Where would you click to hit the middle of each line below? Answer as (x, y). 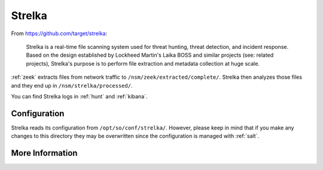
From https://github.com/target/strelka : (59, 33)
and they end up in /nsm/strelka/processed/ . (72, 85)
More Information (44, 153)
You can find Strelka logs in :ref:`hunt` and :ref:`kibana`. (79, 96)
